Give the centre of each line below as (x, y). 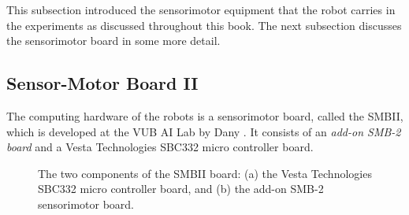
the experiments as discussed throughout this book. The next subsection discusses (204, 25)
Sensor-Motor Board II (102, 83)
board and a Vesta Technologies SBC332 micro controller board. (160, 147)
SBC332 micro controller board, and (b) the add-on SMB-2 (181, 189)
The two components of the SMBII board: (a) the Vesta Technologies (205, 173)
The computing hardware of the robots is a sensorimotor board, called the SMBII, (205, 115)
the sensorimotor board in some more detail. (113, 41)
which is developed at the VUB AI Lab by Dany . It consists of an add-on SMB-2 (204, 131)
